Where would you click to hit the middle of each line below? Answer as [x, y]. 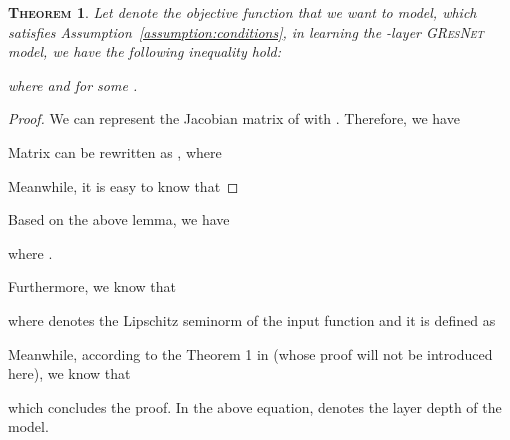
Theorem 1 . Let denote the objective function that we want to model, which [242, 12]
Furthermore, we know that [92, 286]
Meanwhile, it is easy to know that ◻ [123, 185]
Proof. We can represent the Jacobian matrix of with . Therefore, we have [234, 118]
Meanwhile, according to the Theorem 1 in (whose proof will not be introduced [250, 353]
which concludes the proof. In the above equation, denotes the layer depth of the [255, 406]
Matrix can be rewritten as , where [115, 151]
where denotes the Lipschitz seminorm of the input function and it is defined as [252, 319]
